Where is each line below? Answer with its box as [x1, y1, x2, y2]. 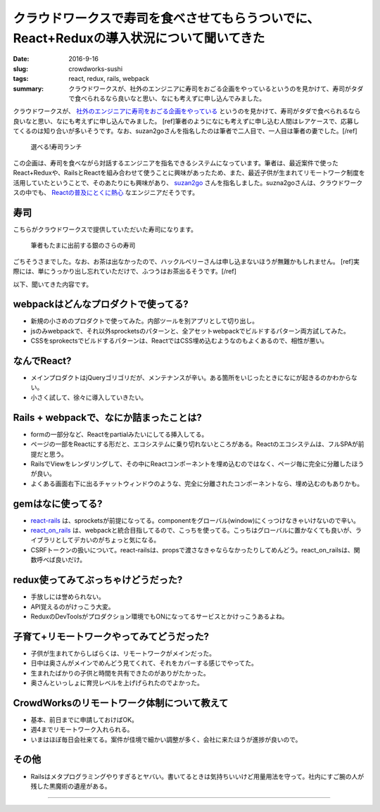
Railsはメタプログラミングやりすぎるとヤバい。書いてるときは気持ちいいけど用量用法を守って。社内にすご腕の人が [30, 772, 365, 780]
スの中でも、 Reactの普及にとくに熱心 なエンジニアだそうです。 [13, 189, 199, 197]
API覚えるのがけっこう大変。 [30, 602, 115, 611]
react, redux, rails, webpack [68, 75, 149, 83]
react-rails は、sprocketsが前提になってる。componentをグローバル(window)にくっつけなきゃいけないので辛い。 [30, 516, 360, 524]
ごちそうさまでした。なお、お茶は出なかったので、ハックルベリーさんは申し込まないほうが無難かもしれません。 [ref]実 [13, 257, 360, 265]
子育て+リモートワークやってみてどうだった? [13, 630, 209, 642]
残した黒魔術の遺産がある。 [30, 782, 111, 790]
